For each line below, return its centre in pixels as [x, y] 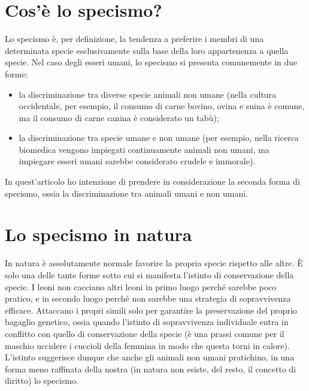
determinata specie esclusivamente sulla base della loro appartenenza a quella [147, 50]
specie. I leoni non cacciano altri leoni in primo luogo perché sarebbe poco [141, 286]
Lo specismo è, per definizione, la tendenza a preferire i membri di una [134, 39]
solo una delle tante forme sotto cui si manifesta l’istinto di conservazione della [149, 274]
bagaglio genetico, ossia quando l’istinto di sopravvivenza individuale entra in [147, 322]
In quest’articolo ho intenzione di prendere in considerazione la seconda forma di [152, 181]
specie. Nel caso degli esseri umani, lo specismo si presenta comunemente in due [151, 62]
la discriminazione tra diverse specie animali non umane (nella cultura [148, 94]
